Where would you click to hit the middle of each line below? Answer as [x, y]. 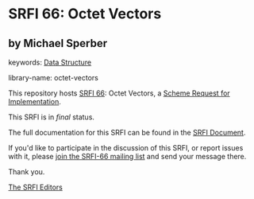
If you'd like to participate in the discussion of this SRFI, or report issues [126, 148]
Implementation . [35, 101]
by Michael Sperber [58, 43]
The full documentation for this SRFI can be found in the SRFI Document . [127, 133]
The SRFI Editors [36, 187]
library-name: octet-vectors [54, 78]
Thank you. [27, 172]
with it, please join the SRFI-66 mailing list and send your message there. [127, 156]
